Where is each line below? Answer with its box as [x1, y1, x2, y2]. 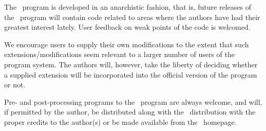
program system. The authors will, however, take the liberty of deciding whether [4, 59, 258, 69]
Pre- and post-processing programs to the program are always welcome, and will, [4, 96, 262, 107]
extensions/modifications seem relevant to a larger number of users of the [4, 49, 235, 60]
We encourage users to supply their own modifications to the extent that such [4, 39, 249, 49]
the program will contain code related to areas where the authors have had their [4, 11, 260, 22]
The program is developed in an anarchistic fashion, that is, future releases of [4, 2, 251, 12]
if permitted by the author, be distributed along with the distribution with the [4, 106, 256, 117]
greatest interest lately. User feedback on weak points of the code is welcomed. [4, 22, 251, 32]
